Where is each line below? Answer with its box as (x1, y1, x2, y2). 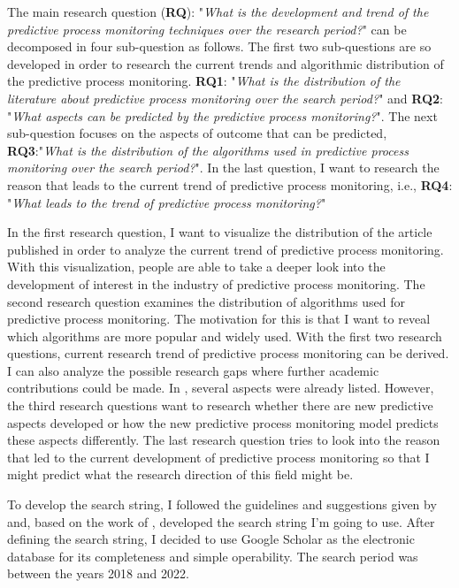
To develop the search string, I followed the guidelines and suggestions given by (7, 495, 437, 514)
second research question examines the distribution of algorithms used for (7, 292, 405, 310)
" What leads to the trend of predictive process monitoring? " (7, 193, 326, 211)
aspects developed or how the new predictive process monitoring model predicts (7, 413, 439, 431)
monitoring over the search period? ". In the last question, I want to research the (7, 158, 440, 177)
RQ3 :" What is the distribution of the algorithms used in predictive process (7, 141, 409, 159)
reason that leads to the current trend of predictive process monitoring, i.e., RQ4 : (7, 175, 453, 194)
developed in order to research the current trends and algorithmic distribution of (7, 54, 444, 73)
